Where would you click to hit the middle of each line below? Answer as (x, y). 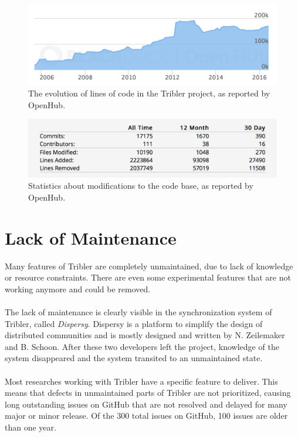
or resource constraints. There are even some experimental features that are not (148, 277)
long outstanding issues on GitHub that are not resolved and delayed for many (146, 404)
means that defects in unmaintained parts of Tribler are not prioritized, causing (148, 393)
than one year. (31, 427)
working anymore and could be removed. (78, 288)
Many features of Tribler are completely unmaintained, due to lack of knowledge (149, 266)
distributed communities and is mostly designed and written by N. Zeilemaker (145, 335)
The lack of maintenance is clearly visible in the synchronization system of (138, 312)
